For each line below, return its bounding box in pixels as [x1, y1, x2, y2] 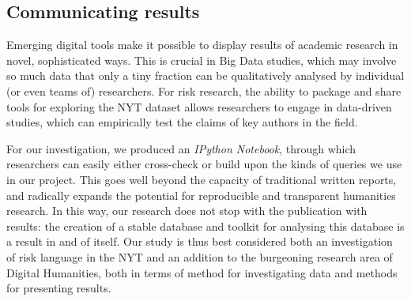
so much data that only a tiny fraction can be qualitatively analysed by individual [6, 67, 405, 84]
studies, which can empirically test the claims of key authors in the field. [6, 114, 358, 130]
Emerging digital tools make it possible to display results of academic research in [6, 36, 398, 53]
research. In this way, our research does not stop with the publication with [6, 202, 368, 219]
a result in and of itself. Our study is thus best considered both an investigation [6, 233, 393, 250]
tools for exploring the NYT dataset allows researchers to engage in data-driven [6, 98, 392, 115]
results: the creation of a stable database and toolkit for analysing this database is [6, 217, 405, 234]
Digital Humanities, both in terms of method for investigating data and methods [6, 264, 398, 280]
